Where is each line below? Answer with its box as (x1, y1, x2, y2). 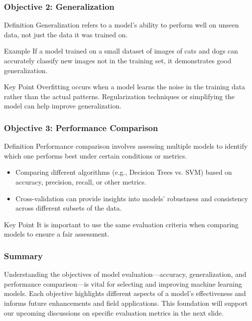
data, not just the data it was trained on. (4, 29, 128, 39)
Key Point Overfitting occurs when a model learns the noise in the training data (4, 81, 245, 92)
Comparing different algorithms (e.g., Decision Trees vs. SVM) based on (15, 167, 232, 177)
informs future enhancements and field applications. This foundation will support (4, 297, 248, 308)
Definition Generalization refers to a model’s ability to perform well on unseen (4, 20, 239, 30)
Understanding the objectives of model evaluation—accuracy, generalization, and (4, 269, 247, 279)
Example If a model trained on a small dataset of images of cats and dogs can (4, 46, 238, 56)
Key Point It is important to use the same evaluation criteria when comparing (4, 219, 239, 229)
